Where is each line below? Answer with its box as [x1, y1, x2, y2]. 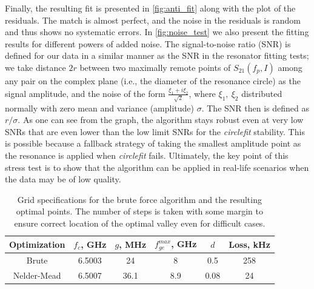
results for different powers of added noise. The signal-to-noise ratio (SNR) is [5, 37, 291, 50]
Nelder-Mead [13, 269, 61, 282]
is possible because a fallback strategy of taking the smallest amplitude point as [5, 137, 301, 150]
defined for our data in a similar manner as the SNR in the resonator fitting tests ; [5, 49, 309, 62]
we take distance [5, 61, 66, 73]
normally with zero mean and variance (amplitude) [5, 101, 195, 114]
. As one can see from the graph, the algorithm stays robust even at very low [18, 113, 304, 126]
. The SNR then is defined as [201, 101, 309, 114]
